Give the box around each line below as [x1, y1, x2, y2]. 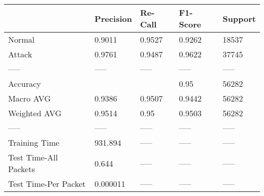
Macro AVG [8, 92, 51, 104]
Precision [94, 12, 132, 24]
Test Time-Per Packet [8, 178, 86, 189]
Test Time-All [8, 151, 58, 163]
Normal [8, 34, 35, 45]
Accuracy [8, 78, 41, 89]
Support [222, 12, 256, 24]
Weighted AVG [8, 107, 62, 119]
